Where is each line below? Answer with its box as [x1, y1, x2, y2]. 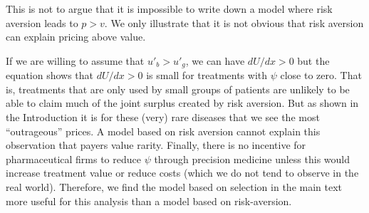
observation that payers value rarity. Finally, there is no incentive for [6, 137, 306, 152]
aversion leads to [6, 15, 78, 30]
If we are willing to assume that [6, 53, 145, 68]
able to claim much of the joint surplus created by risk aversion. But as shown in [6, 95, 359, 110]
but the [297, 53, 330, 68]
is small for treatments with [146, 68, 268, 83]
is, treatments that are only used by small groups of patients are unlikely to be [6, 81, 350, 96]
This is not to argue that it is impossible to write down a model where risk [6, 1, 333, 16]
